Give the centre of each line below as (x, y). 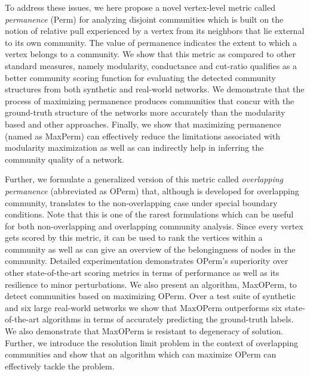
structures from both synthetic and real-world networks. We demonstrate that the (155, 89)
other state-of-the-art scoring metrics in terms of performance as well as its (142, 273)
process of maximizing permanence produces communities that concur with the (150, 100)
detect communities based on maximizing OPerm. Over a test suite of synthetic (150, 296)
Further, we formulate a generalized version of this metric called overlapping (144, 179)
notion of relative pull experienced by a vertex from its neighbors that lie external (155, 31)
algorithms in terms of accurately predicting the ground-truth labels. (168, 319)
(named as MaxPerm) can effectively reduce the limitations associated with (142, 136)
